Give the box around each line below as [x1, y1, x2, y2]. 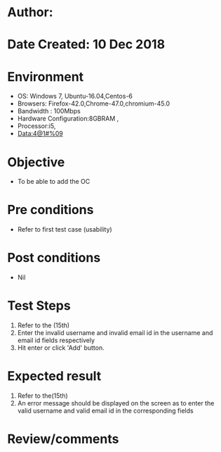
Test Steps [7, 298, 72, 314]
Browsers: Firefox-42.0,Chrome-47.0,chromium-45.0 [17, 99, 170, 108]
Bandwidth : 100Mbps [17, 107, 81, 115]
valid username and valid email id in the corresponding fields [17, 406, 194, 415]
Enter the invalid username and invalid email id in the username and [17, 329, 213, 337]
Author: [7, 4, 54, 20]
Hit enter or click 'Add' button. [17, 344, 105, 352]
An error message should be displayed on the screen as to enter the [17, 399, 215, 407]
